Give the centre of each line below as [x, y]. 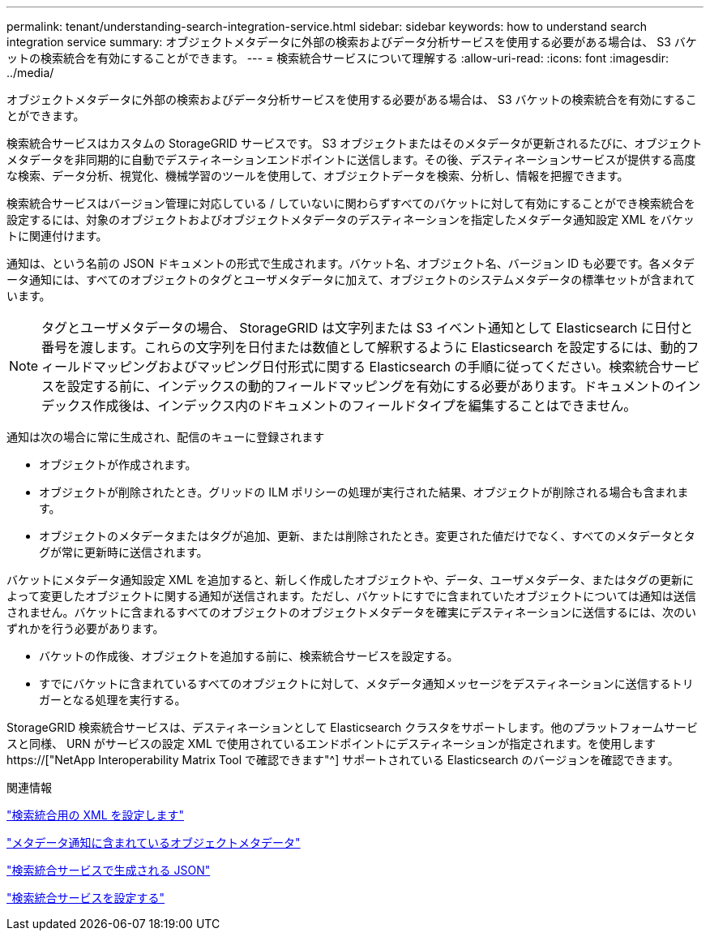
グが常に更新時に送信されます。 [124, 552]
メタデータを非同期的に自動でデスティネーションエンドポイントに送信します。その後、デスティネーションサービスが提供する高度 [351, 159]
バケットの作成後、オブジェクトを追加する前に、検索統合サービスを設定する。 [249, 656]
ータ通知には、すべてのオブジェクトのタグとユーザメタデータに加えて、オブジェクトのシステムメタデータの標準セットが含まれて [351, 279]
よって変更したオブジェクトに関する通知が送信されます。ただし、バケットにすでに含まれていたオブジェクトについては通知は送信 [351, 596]
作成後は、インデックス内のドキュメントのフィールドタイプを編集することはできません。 [365, 406]
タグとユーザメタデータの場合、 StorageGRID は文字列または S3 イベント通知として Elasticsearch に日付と [368, 328]
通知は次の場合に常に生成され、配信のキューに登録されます [166, 437]
